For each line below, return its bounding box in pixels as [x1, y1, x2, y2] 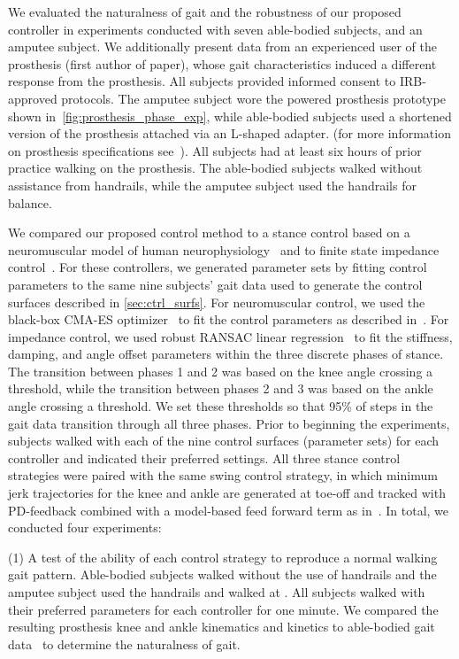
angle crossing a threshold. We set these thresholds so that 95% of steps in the [8, 397, 433, 415]
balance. [8, 193, 52, 212]
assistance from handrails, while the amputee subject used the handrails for [8, 175, 417, 194]
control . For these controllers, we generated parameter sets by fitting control [8, 258, 427, 276]
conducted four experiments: [8, 518, 162, 537]
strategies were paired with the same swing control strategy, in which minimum [8, 466, 438, 485]
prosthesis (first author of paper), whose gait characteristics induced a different [8, 54, 437, 73]
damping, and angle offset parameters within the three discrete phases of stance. [8, 345, 444, 363]
